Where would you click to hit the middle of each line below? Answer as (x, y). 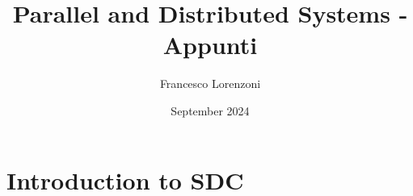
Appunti (210, 45)
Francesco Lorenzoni (210, 83)
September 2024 (210, 110)
